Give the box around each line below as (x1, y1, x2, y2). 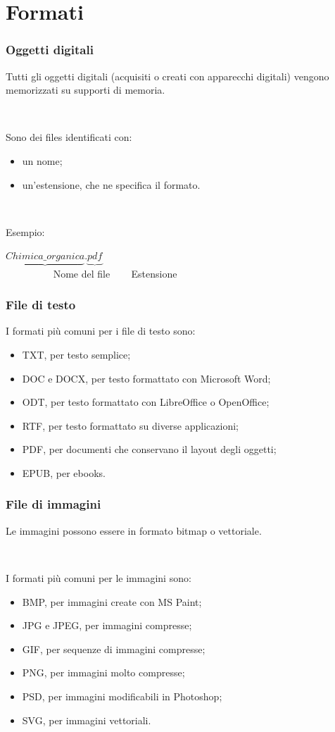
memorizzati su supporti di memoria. (6, 82, 165, 97)
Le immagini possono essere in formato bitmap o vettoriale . (6, 523, 262, 538)
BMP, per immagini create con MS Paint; (22, 594, 202, 609)
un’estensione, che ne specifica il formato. (22, 177, 201, 192)
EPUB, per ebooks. (22, 465, 106, 480)
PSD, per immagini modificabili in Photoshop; (22, 688, 222, 703)
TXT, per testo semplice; (22, 347, 131, 361)
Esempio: (6, 224, 45, 239)
